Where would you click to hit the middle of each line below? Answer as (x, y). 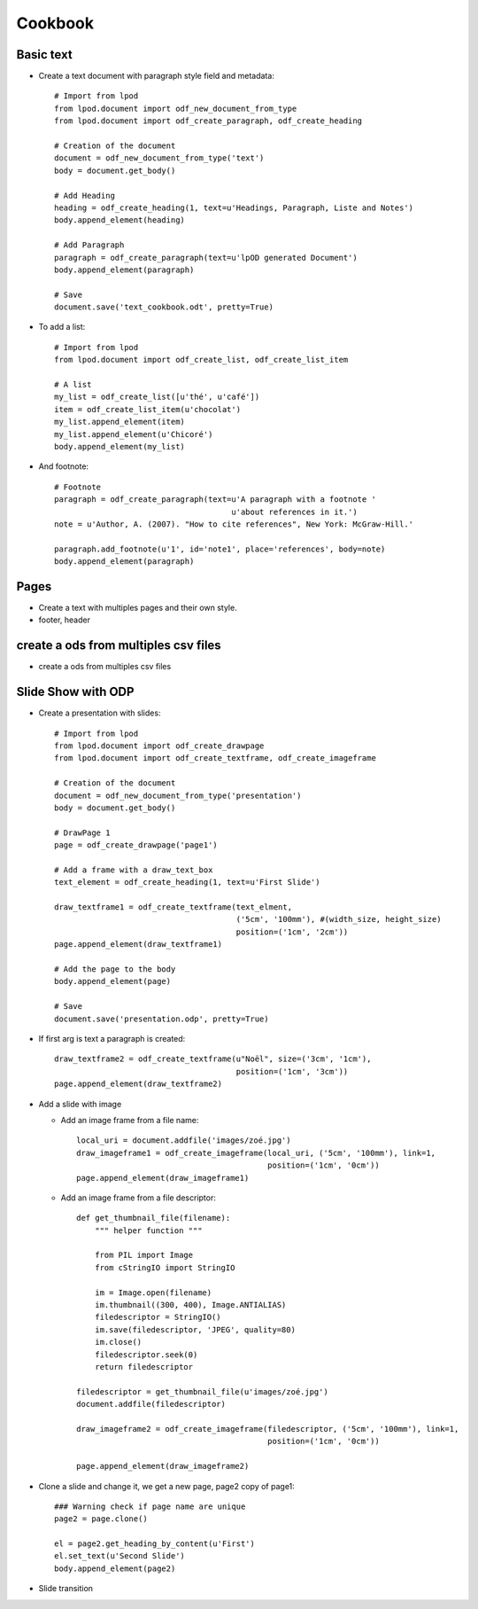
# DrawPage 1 (82, 832)
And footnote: (63, 466)
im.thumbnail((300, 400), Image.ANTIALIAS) (190, 1305)
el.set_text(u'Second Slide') (120, 1556)
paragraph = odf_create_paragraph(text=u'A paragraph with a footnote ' (215, 500)
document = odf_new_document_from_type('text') (159, 158)
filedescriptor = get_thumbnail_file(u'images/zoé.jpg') (203, 1391)
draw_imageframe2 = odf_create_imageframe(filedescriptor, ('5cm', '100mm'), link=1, (268, 1429)
